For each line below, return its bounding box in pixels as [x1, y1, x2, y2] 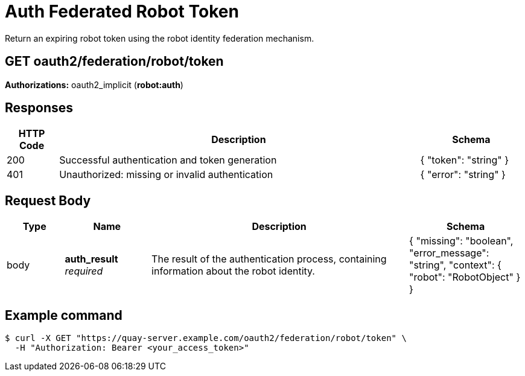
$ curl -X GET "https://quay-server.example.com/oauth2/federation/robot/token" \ [5, 333, 407, 343]
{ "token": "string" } [420, 154, 509, 167]
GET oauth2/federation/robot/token [5, 54, 224, 69]
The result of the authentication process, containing [151, 253, 387, 266]
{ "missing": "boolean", [409, 235, 514, 247]
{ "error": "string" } [420, 168, 506, 181]
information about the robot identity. [151, 265, 315, 278]
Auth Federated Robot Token [5, 1, 239, 22]
